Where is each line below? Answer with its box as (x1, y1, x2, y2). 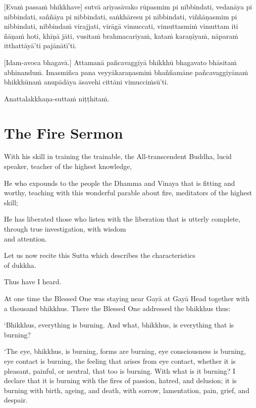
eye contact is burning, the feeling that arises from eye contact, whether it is (4, 355, 236, 366)
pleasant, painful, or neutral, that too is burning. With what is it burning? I (4, 365, 236, 376)
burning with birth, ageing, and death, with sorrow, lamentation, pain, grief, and (4, 385, 250, 395)
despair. (4, 395, 28, 405)
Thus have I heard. (4, 276, 61, 287)
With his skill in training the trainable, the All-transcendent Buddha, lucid (4, 151, 232, 162)
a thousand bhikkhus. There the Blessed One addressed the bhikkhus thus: (4, 303, 231, 313)
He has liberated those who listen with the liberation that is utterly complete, (4, 214, 241, 224)
